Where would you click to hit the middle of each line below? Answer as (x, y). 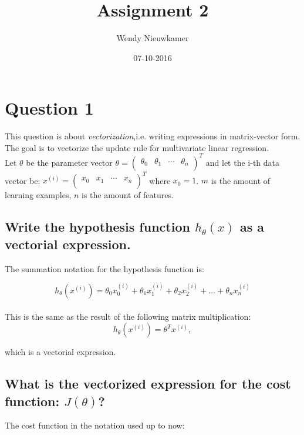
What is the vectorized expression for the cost (148, 384)
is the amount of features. (128, 195)
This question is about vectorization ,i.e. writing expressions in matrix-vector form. (153, 136)
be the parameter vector (69, 162)
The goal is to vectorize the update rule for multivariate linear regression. (137, 147)
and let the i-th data (243, 162)
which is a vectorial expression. (60, 352)
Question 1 (49, 108)
